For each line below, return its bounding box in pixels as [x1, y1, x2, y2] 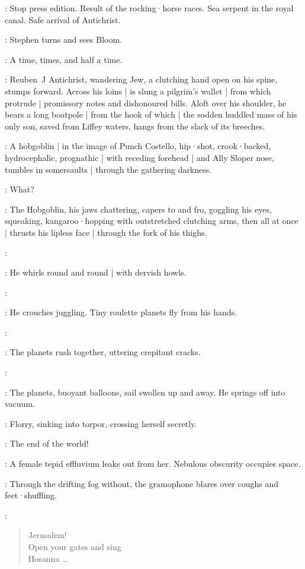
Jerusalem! [28, 529, 67, 541]
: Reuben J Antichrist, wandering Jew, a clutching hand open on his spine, [5, 73, 278, 86]
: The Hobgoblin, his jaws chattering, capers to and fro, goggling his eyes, [5, 203, 272, 215]
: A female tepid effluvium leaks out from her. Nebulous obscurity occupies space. [5, 457, 301, 470]
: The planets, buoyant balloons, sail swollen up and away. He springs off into [5, 385, 285, 398]
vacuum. [5, 397, 35, 410]
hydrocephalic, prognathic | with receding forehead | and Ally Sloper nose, [5, 151, 274, 163]
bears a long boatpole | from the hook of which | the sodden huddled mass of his [5, 108, 297, 121]
